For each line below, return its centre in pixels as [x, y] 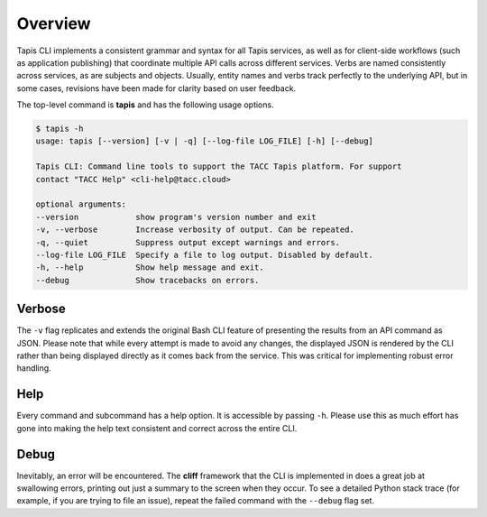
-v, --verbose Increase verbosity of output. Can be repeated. [195, 230]
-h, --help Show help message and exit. [150, 268]
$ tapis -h [60, 129]
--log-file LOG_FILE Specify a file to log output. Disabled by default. [205, 255]
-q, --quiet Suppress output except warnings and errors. [188, 242]
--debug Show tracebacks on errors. [147, 280]
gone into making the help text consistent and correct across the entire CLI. [157, 428]
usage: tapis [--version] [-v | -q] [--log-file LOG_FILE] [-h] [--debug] [205, 141]
